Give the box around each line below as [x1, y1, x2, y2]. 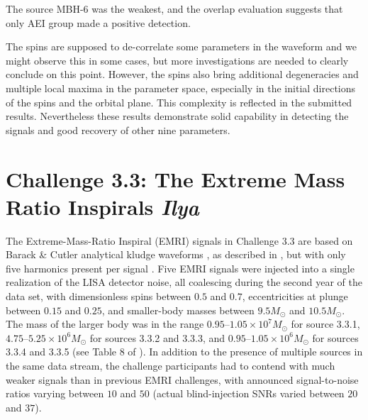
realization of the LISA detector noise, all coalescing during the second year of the [6, 275, 363, 289]
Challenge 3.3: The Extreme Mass [6, 164, 345, 193]
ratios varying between [6, 386, 104, 401]
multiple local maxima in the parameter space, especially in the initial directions [6, 80, 356, 95]
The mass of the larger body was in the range [6, 316, 204, 331]
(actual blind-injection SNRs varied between [152, 386, 345, 401]
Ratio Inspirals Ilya [6, 192, 199, 221]
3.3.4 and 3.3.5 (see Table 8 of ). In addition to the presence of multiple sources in [6, 344, 363, 359]
